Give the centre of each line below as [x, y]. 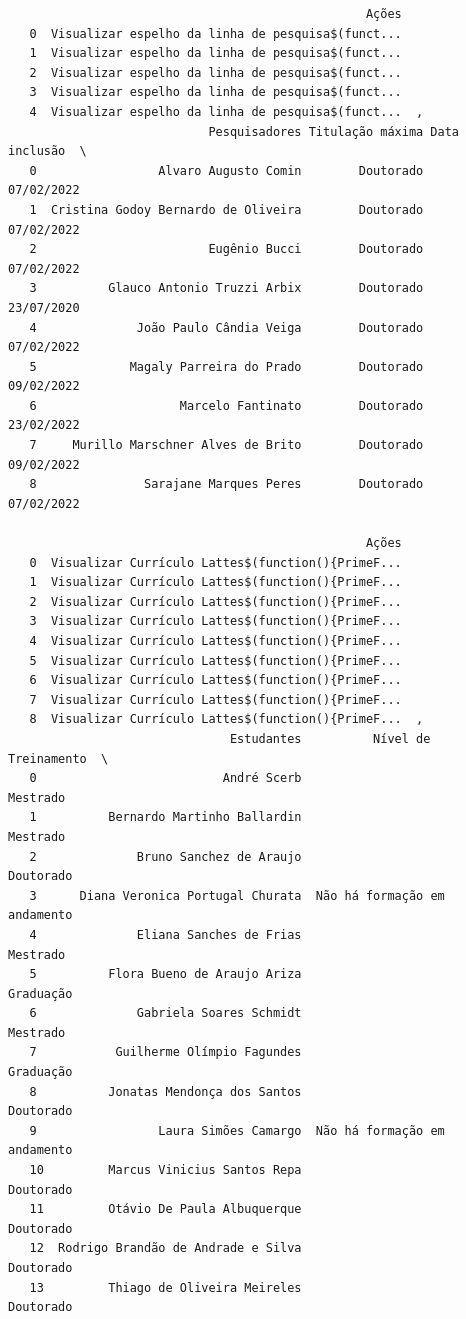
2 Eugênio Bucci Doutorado [226, 249]
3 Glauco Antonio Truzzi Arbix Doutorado [226, 288]
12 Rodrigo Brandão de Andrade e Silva [165, 1248]
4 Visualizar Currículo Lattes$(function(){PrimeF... [215, 641]
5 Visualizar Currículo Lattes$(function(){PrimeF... [215, 660]
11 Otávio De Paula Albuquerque [165, 1209]
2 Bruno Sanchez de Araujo [165, 856]
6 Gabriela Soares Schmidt [165, 1013]
